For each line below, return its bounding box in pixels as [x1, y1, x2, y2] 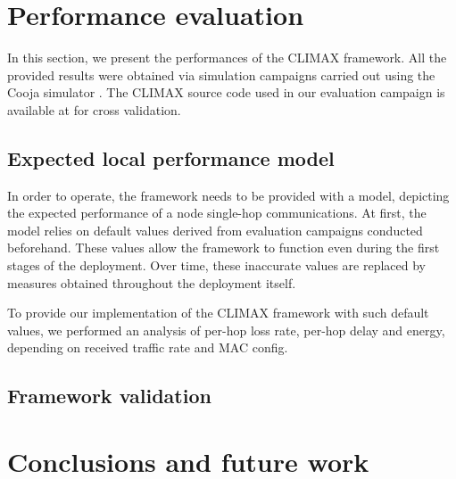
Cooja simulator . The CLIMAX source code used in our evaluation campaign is [7, 83, 445, 102]
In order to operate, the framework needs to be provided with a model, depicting [7, 186, 450, 204]
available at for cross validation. [7, 100, 181, 119]
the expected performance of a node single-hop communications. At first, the [7, 203, 427, 222]
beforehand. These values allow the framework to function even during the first [7, 238, 440, 257]
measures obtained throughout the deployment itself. [7, 273, 296, 292]
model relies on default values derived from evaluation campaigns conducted [7, 220, 423, 239]
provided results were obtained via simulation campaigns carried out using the [7, 65, 435, 84]
